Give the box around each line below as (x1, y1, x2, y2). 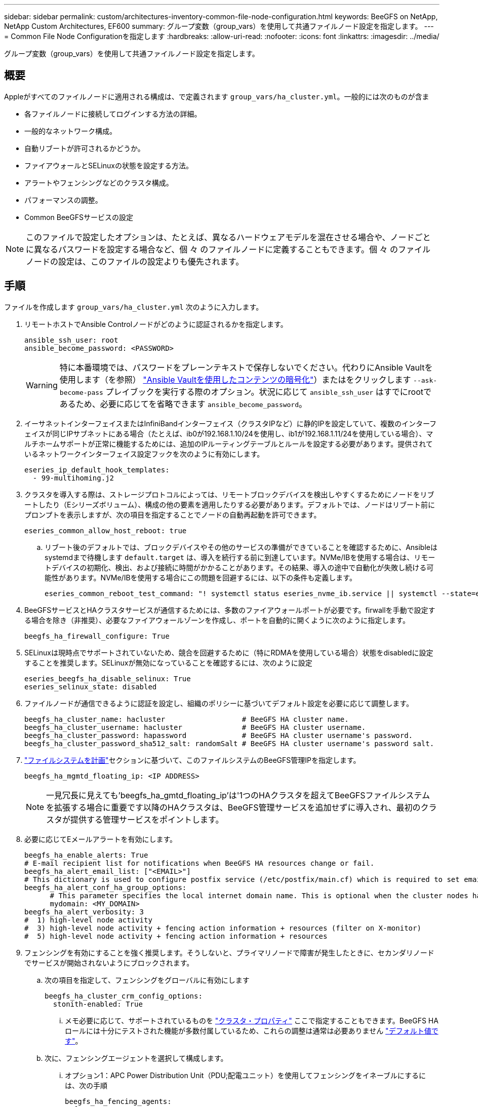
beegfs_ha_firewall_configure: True (24, 632, 170, 640)
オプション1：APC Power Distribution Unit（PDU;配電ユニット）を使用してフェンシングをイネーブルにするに (65, 1071, 426, 1080)
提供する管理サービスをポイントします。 (70, 814, 224, 825)
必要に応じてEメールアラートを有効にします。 (24, 834, 177, 843)
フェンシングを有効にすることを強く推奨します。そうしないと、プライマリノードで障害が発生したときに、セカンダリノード (24, 948, 434, 957)
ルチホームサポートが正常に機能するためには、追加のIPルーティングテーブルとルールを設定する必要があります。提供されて (24, 439, 433, 448)
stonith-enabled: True (53, 1000, 143, 1008)
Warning (26, 380, 58, 390)
